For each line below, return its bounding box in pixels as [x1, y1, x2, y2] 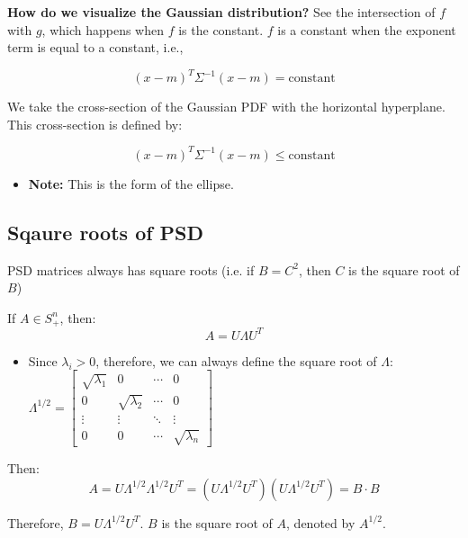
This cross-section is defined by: [7, 114, 183, 133]
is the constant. [178, 20, 264, 39]
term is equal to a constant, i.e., [7, 38, 184, 57]
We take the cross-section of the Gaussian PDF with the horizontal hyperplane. [7, 97, 445, 116]
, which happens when [41, 20, 165, 39]
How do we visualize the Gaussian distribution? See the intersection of [7, 3, 436, 21]
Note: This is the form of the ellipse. [28, 174, 234, 193]
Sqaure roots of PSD [7, 218, 204, 246]
